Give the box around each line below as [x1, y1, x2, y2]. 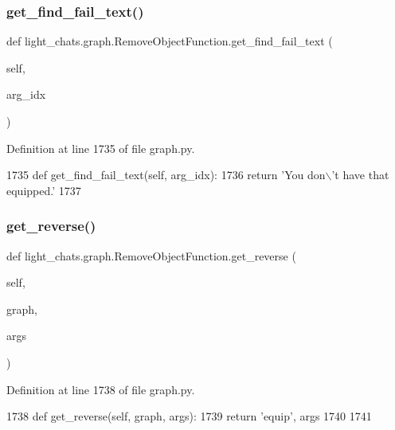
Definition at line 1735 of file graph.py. [6, 139, 195, 156]
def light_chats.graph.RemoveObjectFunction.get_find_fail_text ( [6, 33, 333, 49]
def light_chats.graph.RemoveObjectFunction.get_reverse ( [6, 247, 296, 264]
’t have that [331, 166, 389, 183]
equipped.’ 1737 [6, 182, 81, 198]
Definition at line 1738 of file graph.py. [6, 381, 195, 397]
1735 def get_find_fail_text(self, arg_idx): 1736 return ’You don [6, 166, 326, 183]
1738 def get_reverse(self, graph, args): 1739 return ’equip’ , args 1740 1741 [6, 408, 372, 424]
